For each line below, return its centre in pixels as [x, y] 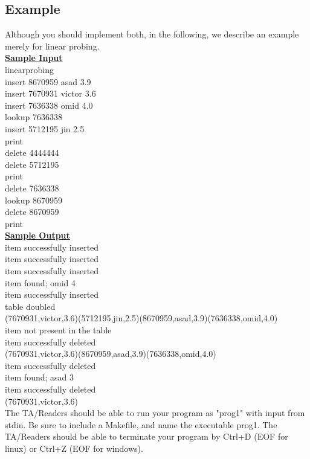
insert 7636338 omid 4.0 [49, 105]
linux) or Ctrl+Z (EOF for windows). [74, 448]
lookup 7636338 [34, 117]
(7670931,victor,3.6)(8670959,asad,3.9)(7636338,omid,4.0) [111, 354]
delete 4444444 [32, 152]
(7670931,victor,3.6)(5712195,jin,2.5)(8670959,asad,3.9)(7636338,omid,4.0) [141, 318]
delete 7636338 [32, 188]
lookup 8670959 [34, 200]
